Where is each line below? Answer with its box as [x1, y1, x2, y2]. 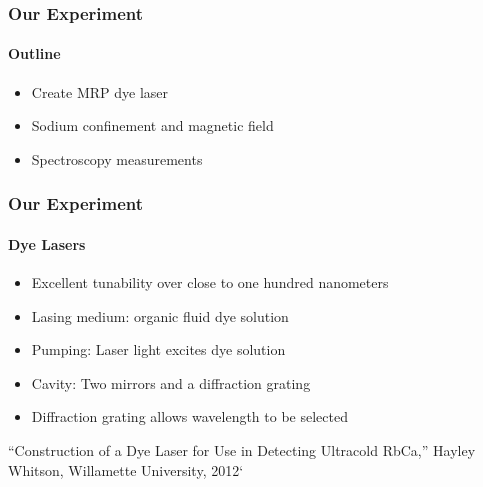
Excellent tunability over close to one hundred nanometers [31, 272, 389, 293]
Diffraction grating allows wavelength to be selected [31, 406, 348, 427]
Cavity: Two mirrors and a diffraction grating [31, 372, 311, 393]
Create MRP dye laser [31, 81, 169, 102]
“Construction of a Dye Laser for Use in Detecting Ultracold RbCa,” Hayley [8, 440, 476, 461]
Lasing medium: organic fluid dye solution [31, 305, 289, 326]
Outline [8, 43, 61, 64]
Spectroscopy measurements [31, 148, 203, 169]
